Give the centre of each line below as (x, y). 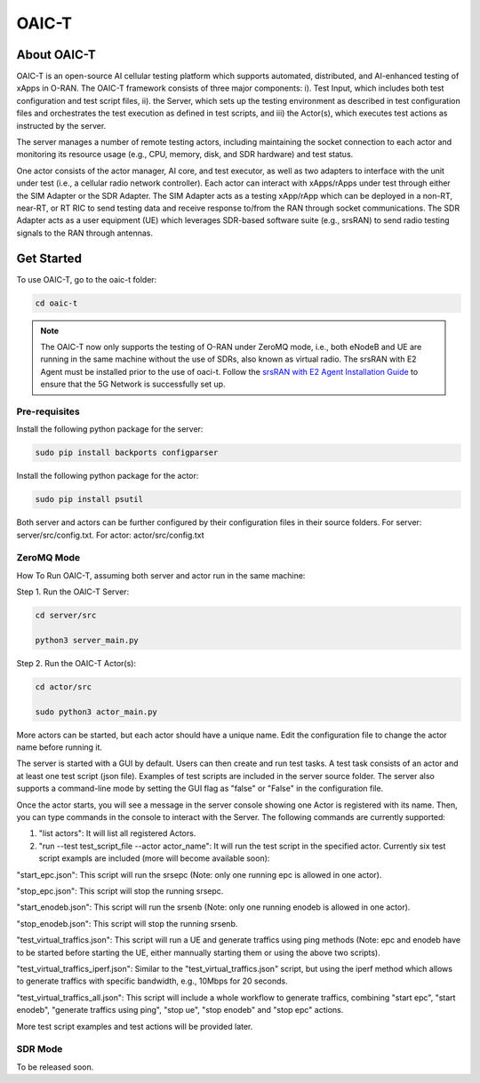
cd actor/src (64, 687)
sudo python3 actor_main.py (96, 712)
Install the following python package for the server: (110, 429)
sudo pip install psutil (89, 499)
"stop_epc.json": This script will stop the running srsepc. (120, 891)
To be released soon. (55, 1067)
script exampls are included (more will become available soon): (154, 858)
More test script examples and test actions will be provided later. (135, 1026)
